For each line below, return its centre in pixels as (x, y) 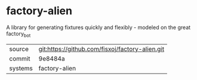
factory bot (19, 34)
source (19, 49)
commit (20, 59)
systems (21, 68)
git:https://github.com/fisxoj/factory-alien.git (101, 49)
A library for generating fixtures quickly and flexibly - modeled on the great (98, 27)
